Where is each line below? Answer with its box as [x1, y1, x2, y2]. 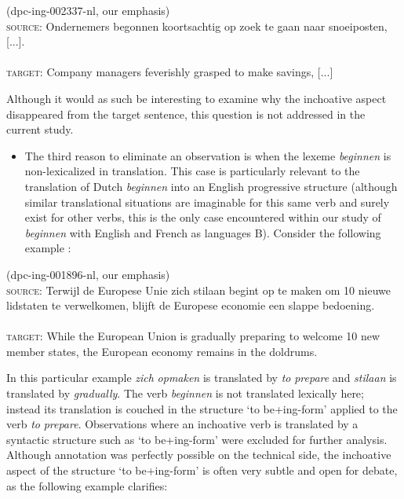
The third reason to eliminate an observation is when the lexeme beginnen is [24, 147, 391, 163]
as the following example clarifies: [6, 477, 168, 493]
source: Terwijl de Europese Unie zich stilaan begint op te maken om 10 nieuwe [6, 281, 391, 298]
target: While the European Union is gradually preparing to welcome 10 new [6, 328, 380, 344]
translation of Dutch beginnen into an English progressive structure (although [24, 178, 398, 194]
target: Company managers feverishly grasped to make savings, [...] [6, 64, 333, 80]
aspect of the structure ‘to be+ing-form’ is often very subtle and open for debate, [6, 462, 398, 479]
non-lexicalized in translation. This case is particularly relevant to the [24, 163, 360, 179]
